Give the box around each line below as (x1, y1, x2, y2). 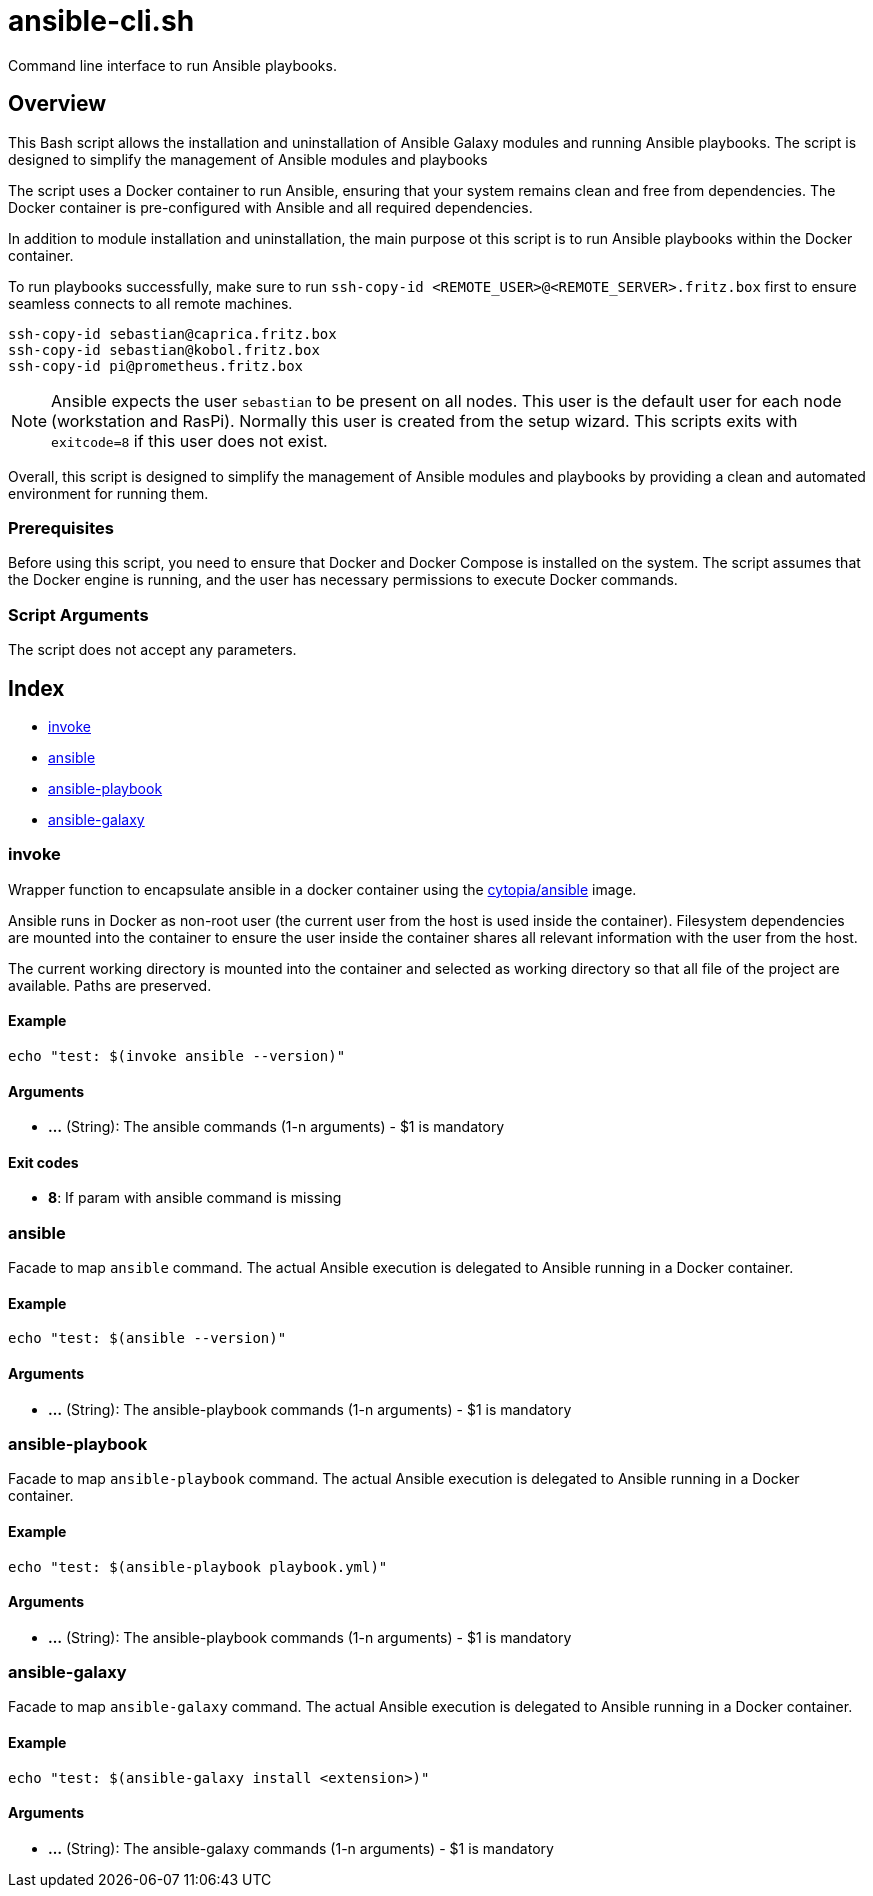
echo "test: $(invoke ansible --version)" (8, 1047, 346, 1064)
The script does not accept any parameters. (8, 641, 297, 659)
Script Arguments (8, 604, 149, 625)
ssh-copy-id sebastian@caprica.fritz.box (8, 325, 337, 342)
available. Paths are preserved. (8, 976, 212, 994)
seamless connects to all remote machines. (8, 294, 293, 312)
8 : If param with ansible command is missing (48, 1189, 342, 1207)
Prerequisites (8, 517, 114, 538)
